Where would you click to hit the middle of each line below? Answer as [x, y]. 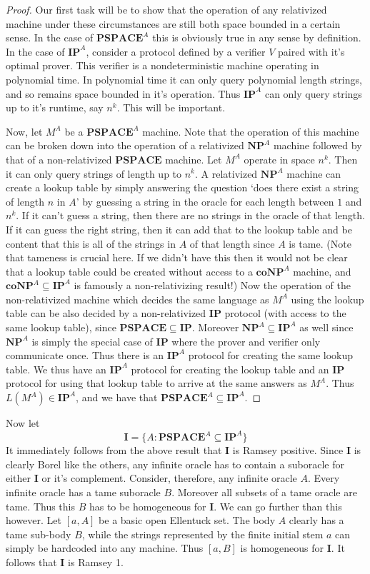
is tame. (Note [320, 243]
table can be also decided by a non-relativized [106, 313]
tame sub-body [39, 534]
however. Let [34, 520]
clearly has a [316, 520]
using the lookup [327, 299]
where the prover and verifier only [246, 341]
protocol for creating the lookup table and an [230, 369]
